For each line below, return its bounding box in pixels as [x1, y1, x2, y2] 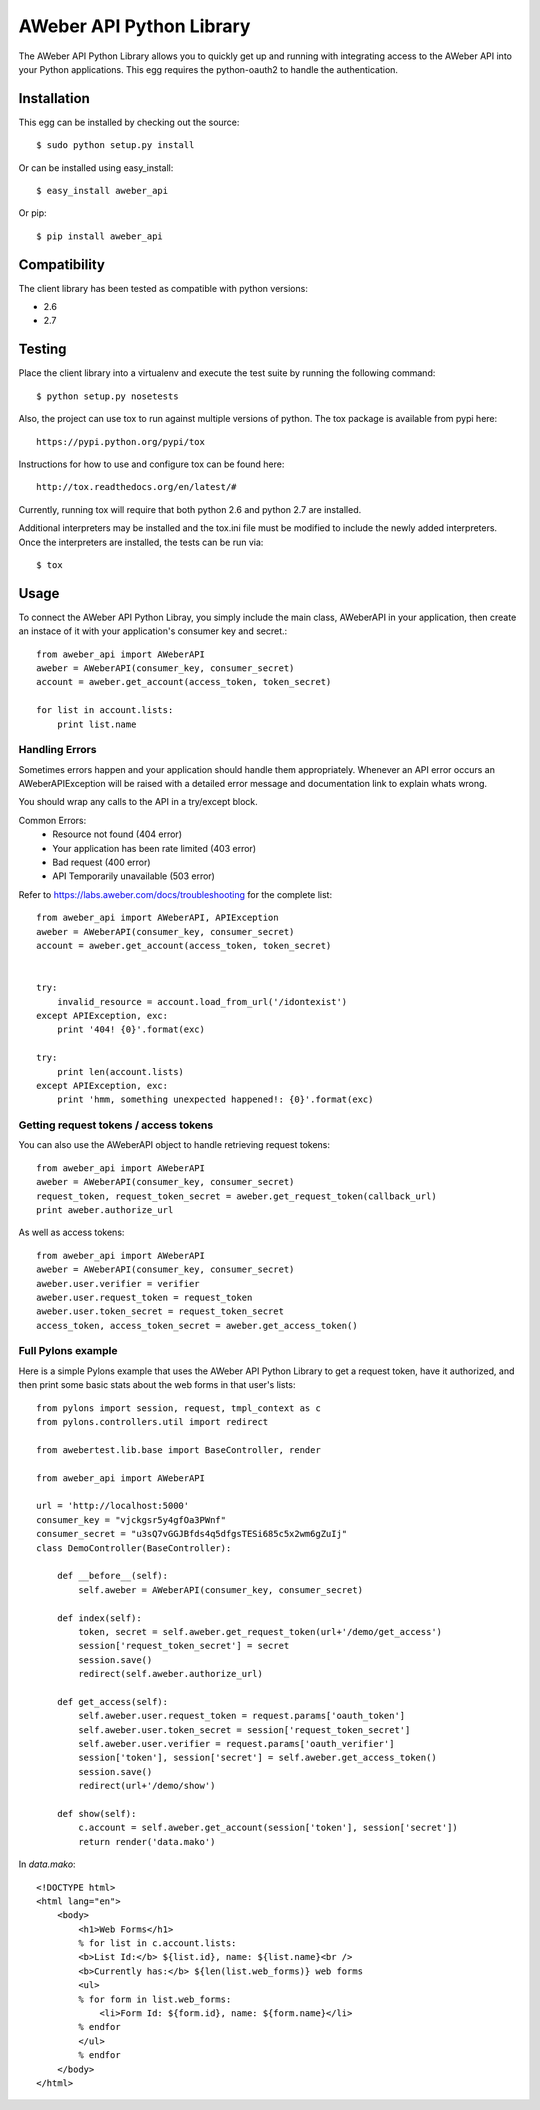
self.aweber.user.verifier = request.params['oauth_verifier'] [78, 1738, 395, 1750]
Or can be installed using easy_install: [18, 161, 174, 174]
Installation [18, 90, 90, 107]
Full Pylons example [18, 1344, 118, 1358]
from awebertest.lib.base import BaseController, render [36, 1444, 322, 1455]
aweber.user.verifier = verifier [36, 1278, 200, 1289]
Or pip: [18, 207, 47, 219]
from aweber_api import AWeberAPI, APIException [36, 912, 279, 924]
